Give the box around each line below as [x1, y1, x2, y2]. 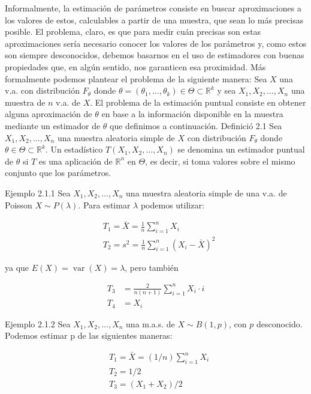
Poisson [5, 198, 32, 211]
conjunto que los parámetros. [5, 166, 111, 179]
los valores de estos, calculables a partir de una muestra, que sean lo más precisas [5, 13, 304, 26]
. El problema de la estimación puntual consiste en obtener [90, 95, 306, 108]
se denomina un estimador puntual [177, 143, 305, 156]
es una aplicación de [38, 154, 113, 167]
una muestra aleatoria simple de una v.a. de [126, 186, 287, 199]
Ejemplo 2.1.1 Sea [5, 186, 71, 199]
